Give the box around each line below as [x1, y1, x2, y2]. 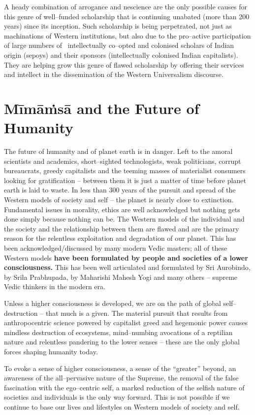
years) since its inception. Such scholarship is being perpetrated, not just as [4, 21, 232, 31]
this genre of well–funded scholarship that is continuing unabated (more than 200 [4, 11, 250, 21]
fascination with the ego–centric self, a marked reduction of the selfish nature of [4, 382, 245, 392]
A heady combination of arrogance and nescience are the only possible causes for [4, 1, 248, 11]
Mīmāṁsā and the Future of [4, 98, 199, 118]
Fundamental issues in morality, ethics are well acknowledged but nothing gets [4, 204, 240, 214]
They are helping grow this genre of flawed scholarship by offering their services [4, 59, 244, 70]
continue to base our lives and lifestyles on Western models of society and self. [4, 401, 240, 412]
